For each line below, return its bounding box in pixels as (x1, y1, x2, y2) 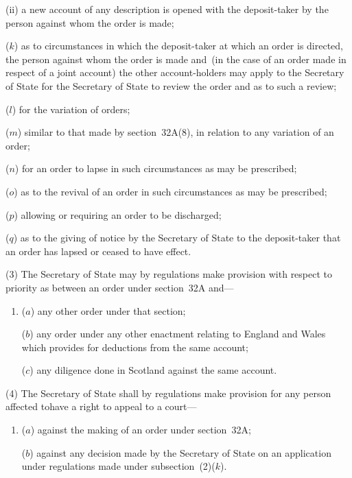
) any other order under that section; (30, 303, 186, 318)
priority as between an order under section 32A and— (5, 280, 234, 294)
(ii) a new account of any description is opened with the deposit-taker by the (5, 2, 329, 16)
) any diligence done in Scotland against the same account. (30, 363, 277, 377)
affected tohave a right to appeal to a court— (5, 399, 197, 414)
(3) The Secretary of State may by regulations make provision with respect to (5, 267, 333, 281)
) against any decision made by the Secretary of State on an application (30, 445, 331, 459)
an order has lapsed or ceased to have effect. (5, 243, 191, 258)
